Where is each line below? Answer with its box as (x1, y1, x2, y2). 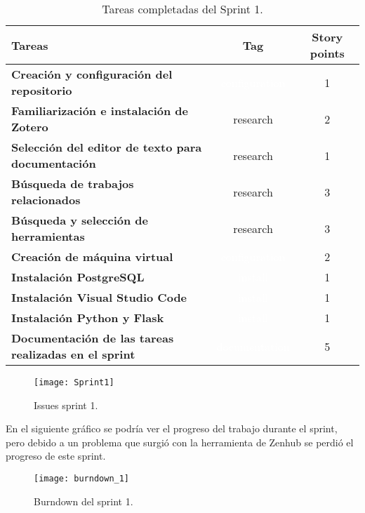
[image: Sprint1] (34, 378, 114, 387)
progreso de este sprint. (6, 448, 106, 463)
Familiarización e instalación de (11, 102, 189, 119)
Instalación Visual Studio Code (11, 289, 187, 305)
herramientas (11, 228, 85, 244)
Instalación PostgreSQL (11, 269, 145, 285)
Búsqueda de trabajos (11, 175, 134, 192)
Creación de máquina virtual (11, 248, 173, 265)
